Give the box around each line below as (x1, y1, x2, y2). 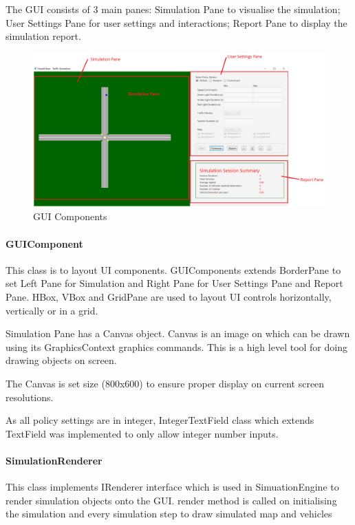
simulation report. (6, 29, 81, 43)
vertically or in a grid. (6, 303, 98, 317)
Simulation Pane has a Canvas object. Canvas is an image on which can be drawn (6, 326, 350, 341)
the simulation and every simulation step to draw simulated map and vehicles (6, 506, 332, 521)
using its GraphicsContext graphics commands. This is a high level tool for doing (6, 339, 347, 354)
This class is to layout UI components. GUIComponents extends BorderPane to (6, 262, 341, 277)
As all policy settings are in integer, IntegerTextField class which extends (6, 413, 314, 427)
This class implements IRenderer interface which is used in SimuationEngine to (6, 480, 339, 494)
